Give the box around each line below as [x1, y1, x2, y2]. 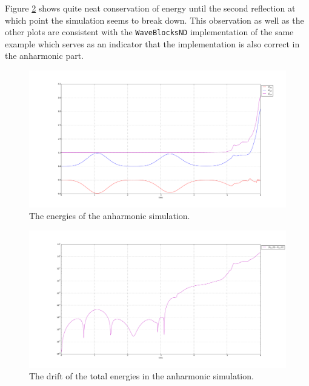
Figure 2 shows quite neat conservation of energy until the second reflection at [5, 2, 296, 14]
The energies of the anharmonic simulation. [29, 209, 190, 222]
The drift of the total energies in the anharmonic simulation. [29, 370, 254, 382]
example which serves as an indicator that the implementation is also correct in [5, 37, 300, 50]
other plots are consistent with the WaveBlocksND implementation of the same [5, 25, 294, 38]
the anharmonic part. [5, 49, 84, 62]
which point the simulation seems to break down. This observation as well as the [5, 13, 304, 26]
